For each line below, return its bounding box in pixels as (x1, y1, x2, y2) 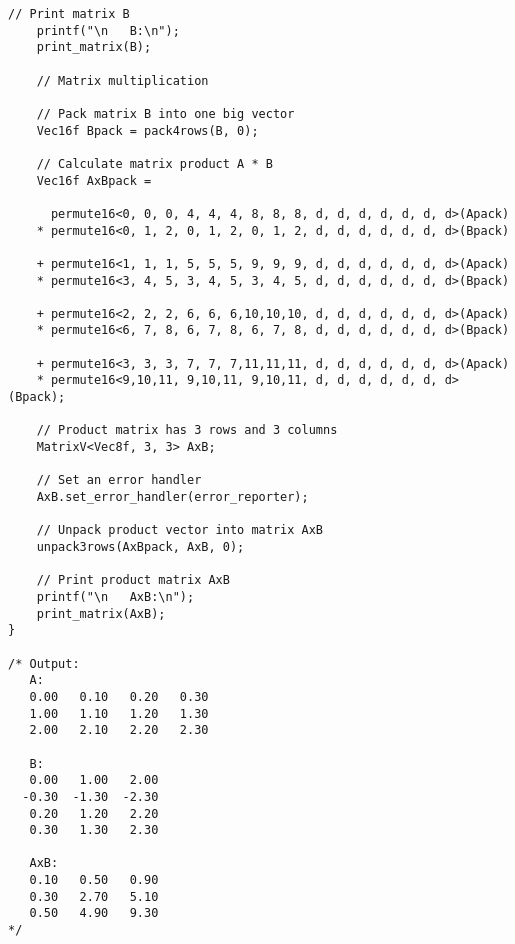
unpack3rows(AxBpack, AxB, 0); (36, 540, 245, 554)
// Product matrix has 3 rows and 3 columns (36, 423, 338, 438)
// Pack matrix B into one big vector (36, 106, 295, 121)
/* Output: (8, 656, 80, 671)
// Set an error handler (36, 473, 202, 488)
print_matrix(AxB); (36, 606, 166, 621)
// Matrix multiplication (36, 73, 209, 88)
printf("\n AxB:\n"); (36, 589, 195, 604)
